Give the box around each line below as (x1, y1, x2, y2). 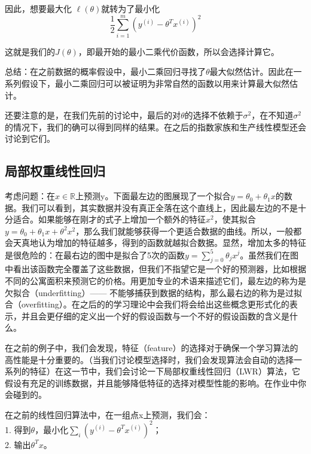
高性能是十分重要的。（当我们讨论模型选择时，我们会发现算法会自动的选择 (5, 353, 294, 365)
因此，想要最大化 (5, 2, 72, 14)
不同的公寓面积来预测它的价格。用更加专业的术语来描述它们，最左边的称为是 (5, 274, 306, 287)
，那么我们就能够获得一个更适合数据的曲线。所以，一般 (75, 224, 294, 237)
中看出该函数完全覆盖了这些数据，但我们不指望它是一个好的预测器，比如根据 (5, 263, 306, 275)
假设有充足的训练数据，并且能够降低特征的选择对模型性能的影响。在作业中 (5, 376, 298, 389)
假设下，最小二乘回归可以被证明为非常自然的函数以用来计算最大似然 (21, 77, 289, 89)
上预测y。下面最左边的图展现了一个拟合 (75, 190, 231, 202)
